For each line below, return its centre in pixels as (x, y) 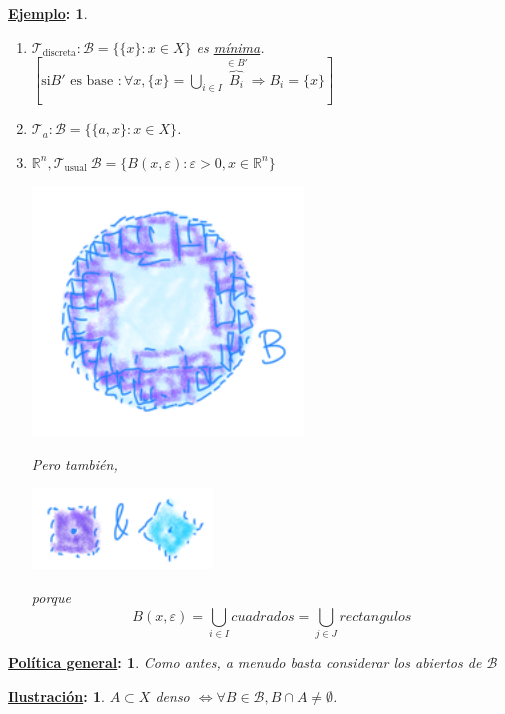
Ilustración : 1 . (57, 695)
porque (51, 597)
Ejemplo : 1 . (48, 13)
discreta (59, 53)
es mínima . (230, 46)
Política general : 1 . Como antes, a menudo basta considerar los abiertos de (245, 661)
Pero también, (74, 463)
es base (92, 80)
